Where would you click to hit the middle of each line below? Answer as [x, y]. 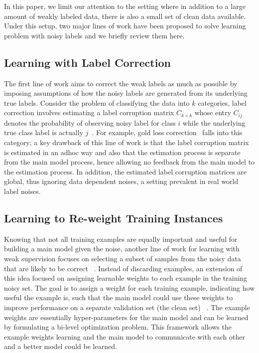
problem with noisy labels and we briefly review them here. [94, 35]
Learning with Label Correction [87, 62]
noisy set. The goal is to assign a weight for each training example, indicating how [129, 287]
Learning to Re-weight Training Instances [114, 218]
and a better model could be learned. [61, 346]
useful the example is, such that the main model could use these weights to [119, 297]
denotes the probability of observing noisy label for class [90, 122]
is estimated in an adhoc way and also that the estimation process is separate [122, 152]
